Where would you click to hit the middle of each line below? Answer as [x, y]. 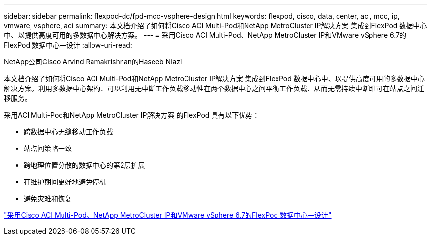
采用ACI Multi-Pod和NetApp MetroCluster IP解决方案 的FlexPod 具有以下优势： [132, 115]
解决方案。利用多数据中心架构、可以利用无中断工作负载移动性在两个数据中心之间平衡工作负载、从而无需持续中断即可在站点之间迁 [214, 88]
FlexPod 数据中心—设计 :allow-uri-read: [68, 45]
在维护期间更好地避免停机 [65, 182]
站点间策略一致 [48, 148]
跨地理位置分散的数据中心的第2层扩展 [84, 165]
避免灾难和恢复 [48, 198]
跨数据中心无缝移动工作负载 [68, 132]
